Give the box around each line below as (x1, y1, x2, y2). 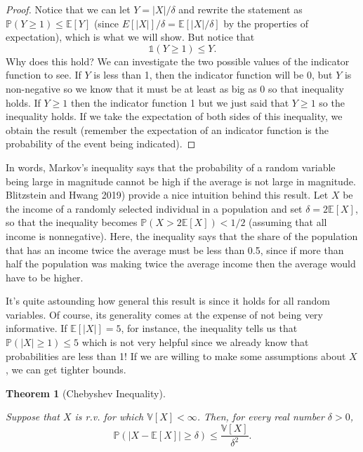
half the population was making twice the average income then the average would (6, 256, 356, 271)
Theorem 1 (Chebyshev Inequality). (6, 385, 166, 400)
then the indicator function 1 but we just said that (70, 95, 289, 109)
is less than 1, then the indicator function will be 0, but (93, 67, 333, 82)
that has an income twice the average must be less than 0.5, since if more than (6, 242, 344, 257)
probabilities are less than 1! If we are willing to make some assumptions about (6, 348, 346, 363)
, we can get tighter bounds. (6, 362, 126, 377)
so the (319, 95, 345, 109)
